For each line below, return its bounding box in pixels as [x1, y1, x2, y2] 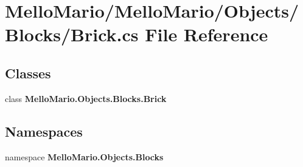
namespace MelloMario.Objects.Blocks [5, 150, 164, 163]
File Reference [145, 22, 268, 47]
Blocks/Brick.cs [5, 22, 139, 47]
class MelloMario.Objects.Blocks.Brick [5, 92, 167, 104]
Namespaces [5, 121, 83, 140]
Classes [5, 63, 51, 82]
